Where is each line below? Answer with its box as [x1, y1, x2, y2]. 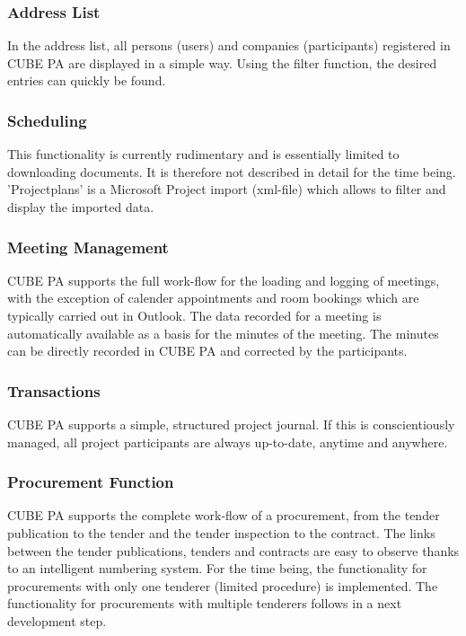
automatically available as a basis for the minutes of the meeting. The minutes [7, 323, 439, 342]
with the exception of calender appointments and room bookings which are [7, 288, 419, 307]
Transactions [7, 379, 101, 402]
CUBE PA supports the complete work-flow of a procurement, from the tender [7, 506, 440, 525]
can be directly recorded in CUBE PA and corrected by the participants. [7, 341, 408, 360]
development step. [7, 611, 107, 630]
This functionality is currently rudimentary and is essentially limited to [7, 145, 400, 163]
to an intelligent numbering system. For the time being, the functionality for [7, 559, 427, 578]
